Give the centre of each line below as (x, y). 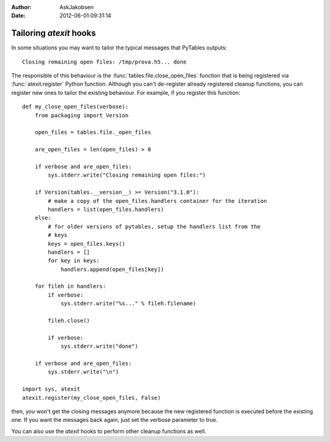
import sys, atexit (51, 389)
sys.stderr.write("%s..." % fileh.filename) (129, 304)
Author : (21, 7)
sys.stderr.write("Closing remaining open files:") (127, 175)
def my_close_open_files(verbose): (75, 107)
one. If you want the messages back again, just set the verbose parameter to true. (115, 420)
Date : (18, 16)
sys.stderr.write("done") (100, 346)
